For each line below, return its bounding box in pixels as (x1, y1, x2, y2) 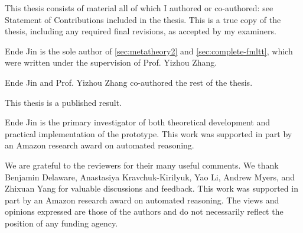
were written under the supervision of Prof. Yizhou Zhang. (5, 56, 217, 69)
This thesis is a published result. (5, 96, 122, 108)
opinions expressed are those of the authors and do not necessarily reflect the (5, 205, 284, 218)
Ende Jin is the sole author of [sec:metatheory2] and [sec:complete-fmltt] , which (5, 44, 293, 57)
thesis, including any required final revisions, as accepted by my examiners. (5, 25, 276, 37)
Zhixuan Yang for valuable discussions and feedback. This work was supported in (5, 182, 298, 195)
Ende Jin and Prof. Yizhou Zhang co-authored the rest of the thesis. (5, 76, 253, 88)
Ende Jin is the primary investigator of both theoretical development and (5, 116, 271, 128)
